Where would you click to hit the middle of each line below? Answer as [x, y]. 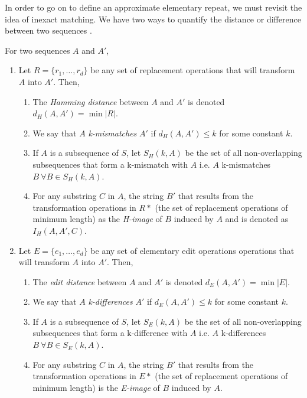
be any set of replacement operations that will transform [193, 70]
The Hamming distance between [91, 101]
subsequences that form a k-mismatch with [110, 164]
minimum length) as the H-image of [97, 219]
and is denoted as [257, 219]
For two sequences [37, 50]
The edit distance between [80, 281]
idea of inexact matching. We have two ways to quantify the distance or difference [153, 19]
